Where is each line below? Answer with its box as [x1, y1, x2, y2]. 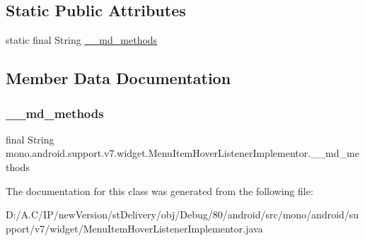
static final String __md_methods [6, 33, 158, 47]
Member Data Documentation [6, 67, 231, 89]
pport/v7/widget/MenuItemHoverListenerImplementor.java [6, 221, 263, 235]
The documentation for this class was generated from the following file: [6, 183, 313, 198]
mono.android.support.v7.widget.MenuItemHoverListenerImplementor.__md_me [6, 146, 359, 160]
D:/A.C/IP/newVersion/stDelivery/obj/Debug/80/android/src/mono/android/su [6, 207, 359, 222]
